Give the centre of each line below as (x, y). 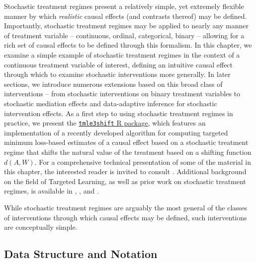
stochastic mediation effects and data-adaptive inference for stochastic (111, 103)
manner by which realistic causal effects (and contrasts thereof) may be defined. (126, 16)
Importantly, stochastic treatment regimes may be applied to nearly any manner (126, 26)
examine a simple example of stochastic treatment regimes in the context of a (122, 54)
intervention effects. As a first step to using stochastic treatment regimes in (119, 113)
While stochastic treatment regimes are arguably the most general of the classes (126, 207)
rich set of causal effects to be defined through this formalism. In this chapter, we (128, 45)
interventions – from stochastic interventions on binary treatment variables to (122, 94)
